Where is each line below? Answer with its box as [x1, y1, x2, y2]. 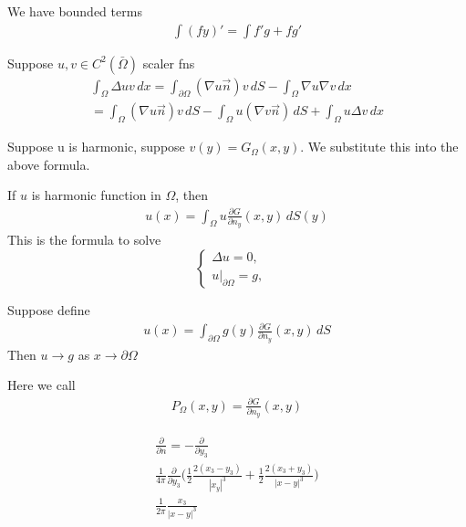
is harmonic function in [31, 185, 161, 205]
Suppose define [7, 300, 90, 319]
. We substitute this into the [300, 137, 459, 156]
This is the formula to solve [7, 230, 161, 249]
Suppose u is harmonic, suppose [7, 137, 185, 156]
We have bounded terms [7, 2, 142, 20]
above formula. [7, 154, 90, 174]
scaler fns [142, 53, 195, 72]
